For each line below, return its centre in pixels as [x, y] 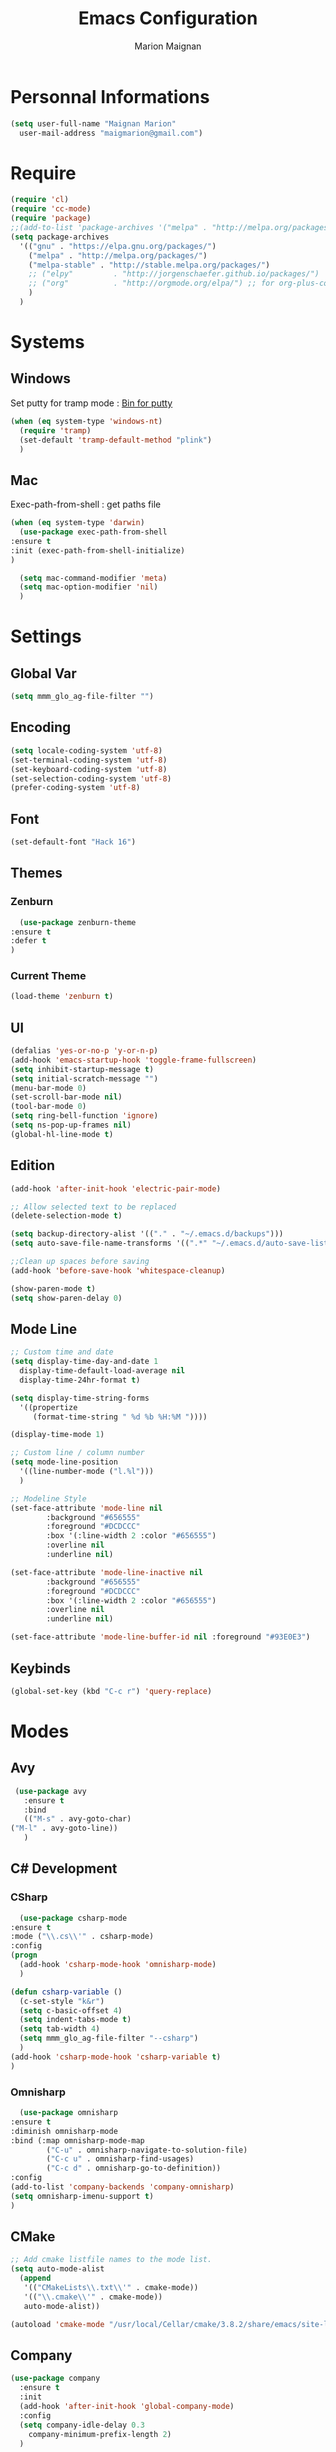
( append [35, 2278]
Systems [47, 342]
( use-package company [55, 2378]
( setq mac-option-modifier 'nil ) [89, 587]
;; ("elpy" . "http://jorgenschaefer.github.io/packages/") [174, 274]
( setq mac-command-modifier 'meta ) [93, 578]
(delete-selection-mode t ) [66, 1216]
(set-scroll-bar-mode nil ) [66, 1097]
